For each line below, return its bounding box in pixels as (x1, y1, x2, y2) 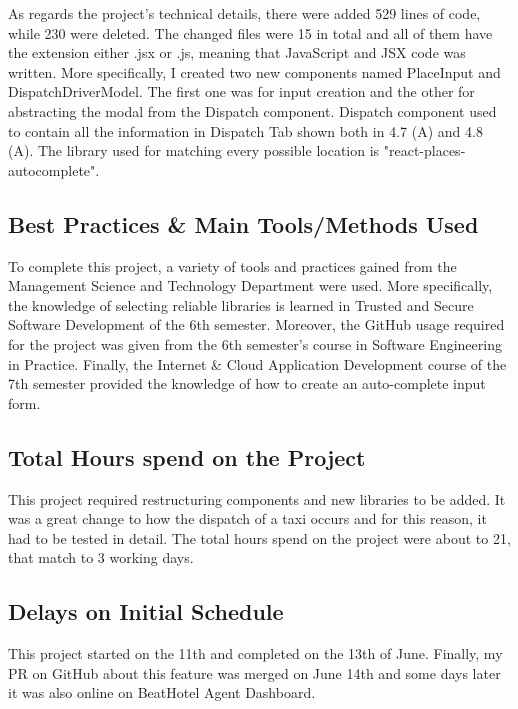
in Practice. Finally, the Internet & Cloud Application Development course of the (8, 353, 507, 374)
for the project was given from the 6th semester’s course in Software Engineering (8, 333, 502, 354)
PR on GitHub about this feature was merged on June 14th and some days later (8, 662, 501, 683)
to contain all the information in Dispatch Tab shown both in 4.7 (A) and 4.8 (8, 120, 483, 141)
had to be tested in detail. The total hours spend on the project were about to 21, (8, 527, 511, 548)
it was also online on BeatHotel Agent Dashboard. (8, 682, 316, 703)
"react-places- (383, 140, 466, 161)
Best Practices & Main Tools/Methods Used (8, 208, 479, 239)
